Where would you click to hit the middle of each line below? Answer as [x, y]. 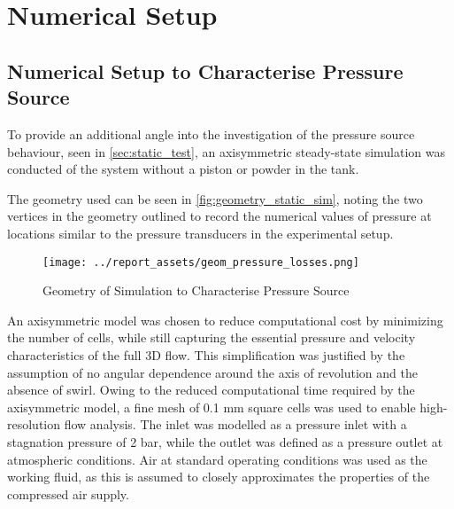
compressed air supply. [68, 493]
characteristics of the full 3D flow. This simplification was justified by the [206, 354]
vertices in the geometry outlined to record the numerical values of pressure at [219, 216]
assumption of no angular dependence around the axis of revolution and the [212, 372]
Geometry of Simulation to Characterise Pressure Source [196, 290]
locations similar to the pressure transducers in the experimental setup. [200, 233]
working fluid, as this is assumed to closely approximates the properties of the [219, 477]
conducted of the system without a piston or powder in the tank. [183, 169]
